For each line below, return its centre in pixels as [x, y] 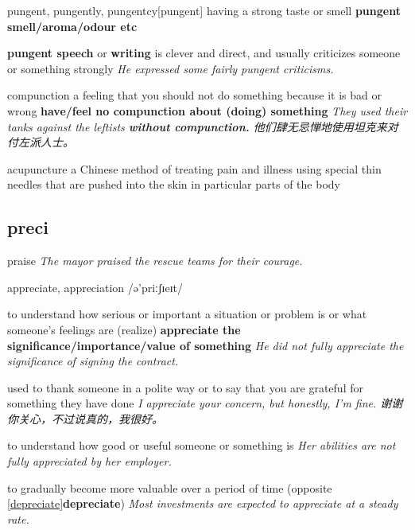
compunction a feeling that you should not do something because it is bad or [194, 95]
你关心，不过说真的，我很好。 [85, 418]
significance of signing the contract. [93, 361]
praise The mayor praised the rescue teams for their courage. [155, 261]
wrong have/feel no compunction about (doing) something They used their [207, 110]
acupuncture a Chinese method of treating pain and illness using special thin [194, 168]
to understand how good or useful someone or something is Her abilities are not [202, 445]
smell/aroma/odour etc [72, 26]
